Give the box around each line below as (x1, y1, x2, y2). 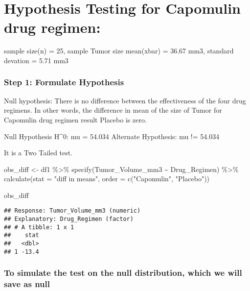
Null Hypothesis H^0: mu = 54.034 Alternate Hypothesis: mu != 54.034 (4, 131, 220, 141)
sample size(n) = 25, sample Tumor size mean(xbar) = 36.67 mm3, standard (4, 46, 234, 56)
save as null (4, 278, 50, 290)
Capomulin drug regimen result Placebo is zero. (4, 114, 147, 124)
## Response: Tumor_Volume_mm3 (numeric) (4, 207, 141, 215)
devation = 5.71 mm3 (4, 55, 68, 65)
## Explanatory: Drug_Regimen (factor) (4, 216, 134, 223)
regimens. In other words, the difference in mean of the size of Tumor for (4, 105, 222, 115)
